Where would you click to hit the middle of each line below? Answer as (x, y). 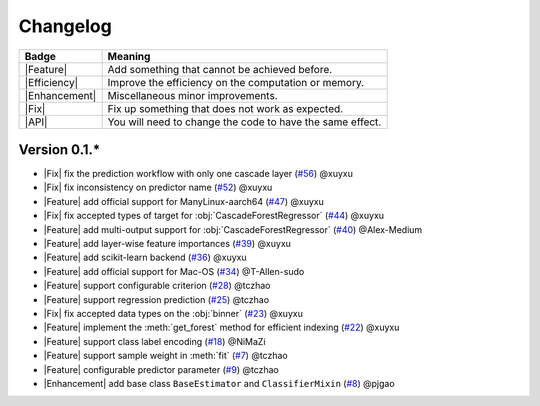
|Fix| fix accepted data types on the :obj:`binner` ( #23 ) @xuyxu (173, 313)
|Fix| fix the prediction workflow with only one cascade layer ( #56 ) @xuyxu (198, 174)
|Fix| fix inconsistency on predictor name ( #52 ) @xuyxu (158, 187)
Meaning (129, 56)
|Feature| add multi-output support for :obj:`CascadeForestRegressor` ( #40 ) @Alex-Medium (233, 229)
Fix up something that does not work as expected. (225, 108)
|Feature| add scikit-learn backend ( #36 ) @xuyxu (145, 257)
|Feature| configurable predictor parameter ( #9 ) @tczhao (161, 369)
